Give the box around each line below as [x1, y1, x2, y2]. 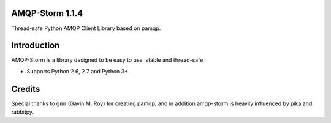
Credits [11, 83, 40, 94]
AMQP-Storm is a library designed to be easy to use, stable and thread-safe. [11, 56, 205, 64]
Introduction [11, 40, 60, 51]
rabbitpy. [11, 108, 34, 116]
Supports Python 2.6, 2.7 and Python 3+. [26, 67, 130, 75]
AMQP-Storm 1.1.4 [11, 8, 83, 18]
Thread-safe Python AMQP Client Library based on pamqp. [11, 24, 161, 32]
